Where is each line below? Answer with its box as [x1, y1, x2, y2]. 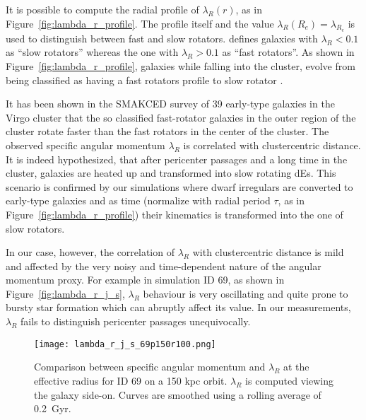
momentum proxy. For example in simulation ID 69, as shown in [6, 272, 285, 287]
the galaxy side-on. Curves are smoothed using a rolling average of [34, 387, 321, 402]
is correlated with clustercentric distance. [183, 137, 361, 152]
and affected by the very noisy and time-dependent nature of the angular [6, 258, 321, 273]
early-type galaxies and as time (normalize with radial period [6, 193, 271, 208]
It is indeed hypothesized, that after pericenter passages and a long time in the [6, 151, 348, 166]
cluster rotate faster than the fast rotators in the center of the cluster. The [6, 124, 329, 139]
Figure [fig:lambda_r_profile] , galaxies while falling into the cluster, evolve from [6, 58, 355, 73]
